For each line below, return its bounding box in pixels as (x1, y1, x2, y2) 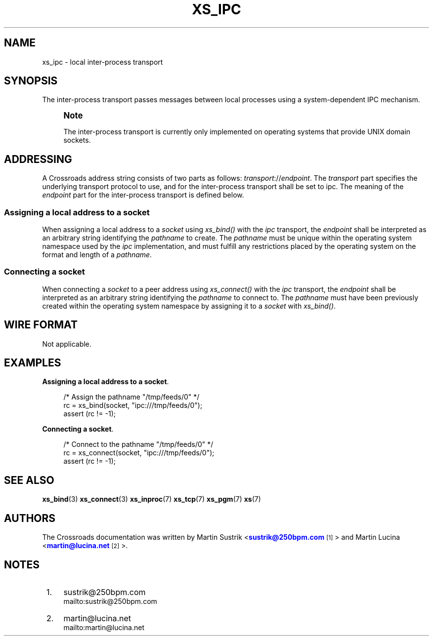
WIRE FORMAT (4, 319, 78, 331)
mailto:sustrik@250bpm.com (63, 597, 157, 605)
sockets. (63, 136, 91, 145)
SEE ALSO (4, 474, 54, 486)
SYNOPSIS (4, 75, 58, 87)
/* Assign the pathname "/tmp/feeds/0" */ (63, 393, 200, 401)
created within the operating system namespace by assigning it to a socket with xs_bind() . (42, 301, 336, 310)
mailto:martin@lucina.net (63, 623, 144, 632)
